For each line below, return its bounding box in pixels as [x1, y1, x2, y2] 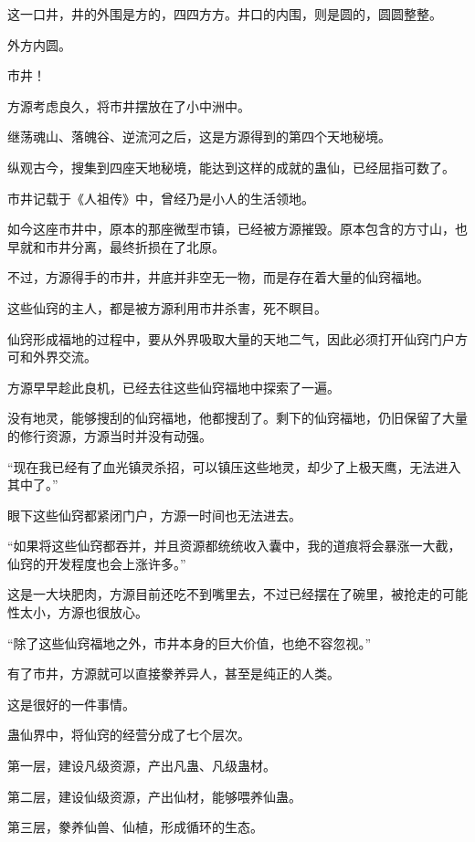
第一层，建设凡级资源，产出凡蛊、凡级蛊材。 [7, 756, 276, 775]
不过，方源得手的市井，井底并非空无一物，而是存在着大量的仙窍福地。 [7, 268, 429, 287]
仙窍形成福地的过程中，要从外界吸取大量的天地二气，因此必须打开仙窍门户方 [7, 329, 468, 348]
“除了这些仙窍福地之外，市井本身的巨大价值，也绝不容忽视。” [7, 633, 372, 652]
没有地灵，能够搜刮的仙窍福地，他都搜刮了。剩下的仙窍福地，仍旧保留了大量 [7, 408, 468, 427]
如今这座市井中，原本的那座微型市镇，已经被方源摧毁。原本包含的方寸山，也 [7, 219, 468, 238]
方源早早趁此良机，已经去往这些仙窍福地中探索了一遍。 [7, 377, 340, 396]
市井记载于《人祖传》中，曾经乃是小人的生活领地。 [7, 188, 314, 207]
